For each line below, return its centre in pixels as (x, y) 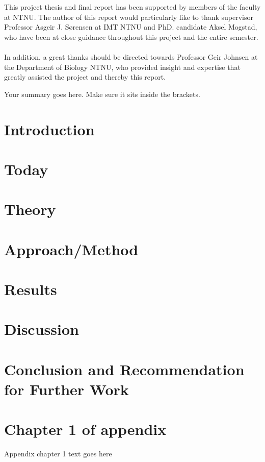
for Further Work (67, 389)
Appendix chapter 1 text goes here (58, 454)
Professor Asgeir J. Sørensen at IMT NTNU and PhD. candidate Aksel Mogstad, (131, 27)
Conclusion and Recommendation (124, 369)
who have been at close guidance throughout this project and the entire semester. (131, 37)
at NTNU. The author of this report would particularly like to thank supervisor (129, 17)
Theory (30, 209)
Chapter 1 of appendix (85, 429)
